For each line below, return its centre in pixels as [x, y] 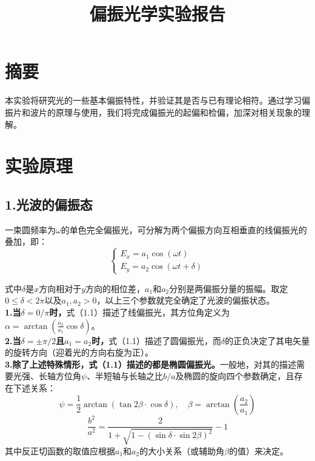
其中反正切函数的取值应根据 [60, 450]
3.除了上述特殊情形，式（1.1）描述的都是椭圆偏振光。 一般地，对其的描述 [151, 364]
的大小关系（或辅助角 [182, 450]
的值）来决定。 [259, 450]
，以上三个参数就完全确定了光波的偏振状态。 [186, 300]
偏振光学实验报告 [157, 14]
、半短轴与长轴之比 [125, 376]
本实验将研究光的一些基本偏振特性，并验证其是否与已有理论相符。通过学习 [153, 100]
